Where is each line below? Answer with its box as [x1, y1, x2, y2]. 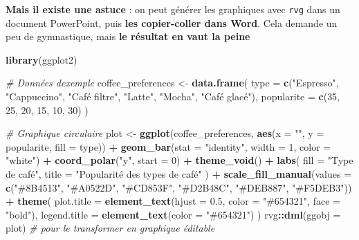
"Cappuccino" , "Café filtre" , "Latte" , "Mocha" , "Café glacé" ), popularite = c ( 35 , [6, 89, 340, 104]
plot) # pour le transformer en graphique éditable [6, 221, 215, 235]
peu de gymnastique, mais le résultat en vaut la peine [6, 29, 250, 44]
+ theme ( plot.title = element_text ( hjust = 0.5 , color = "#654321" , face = [6, 194, 340, 208]
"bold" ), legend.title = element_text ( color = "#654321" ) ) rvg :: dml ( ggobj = [6, 207, 341, 221]
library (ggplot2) [6, 52, 77, 66]
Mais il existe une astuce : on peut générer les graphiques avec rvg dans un [6, 2, 340, 16]
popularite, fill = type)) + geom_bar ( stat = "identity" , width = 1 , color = [6, 139, 331, 154]
